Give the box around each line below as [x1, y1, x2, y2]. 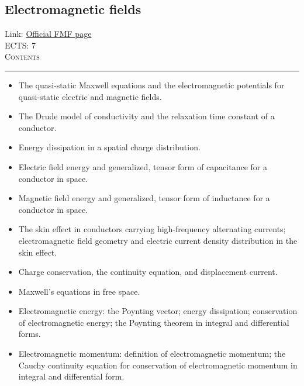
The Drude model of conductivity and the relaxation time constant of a [18, 110, 275, 122]
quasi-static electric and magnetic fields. [18, 90, 162, 102]
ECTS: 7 [5, 39, 36, 51]
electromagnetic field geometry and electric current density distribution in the [18, 234, 298, 246]
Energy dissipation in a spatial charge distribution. [18, 141, 201, 153]
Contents [5, 50, 40, 63]
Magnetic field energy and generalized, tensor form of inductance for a [18, 192, 270, 204]
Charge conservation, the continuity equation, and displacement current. [18, 266, 278, 278]
